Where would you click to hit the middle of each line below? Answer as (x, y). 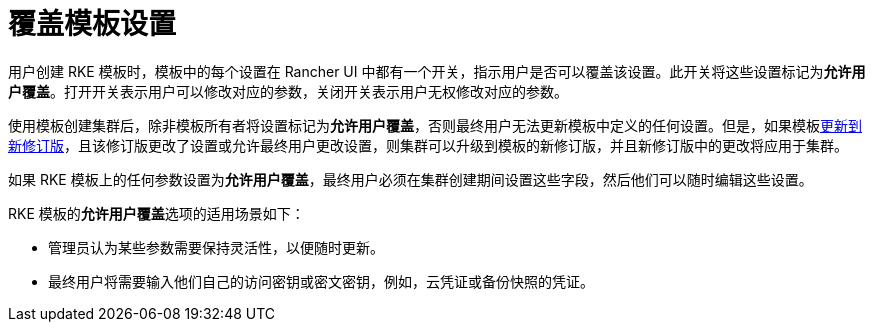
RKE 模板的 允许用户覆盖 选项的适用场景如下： (156, 213)
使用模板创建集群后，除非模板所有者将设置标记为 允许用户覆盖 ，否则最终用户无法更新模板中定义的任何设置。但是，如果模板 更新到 (435, 125)
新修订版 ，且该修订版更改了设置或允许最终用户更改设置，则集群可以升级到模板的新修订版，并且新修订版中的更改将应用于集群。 (428, 145)
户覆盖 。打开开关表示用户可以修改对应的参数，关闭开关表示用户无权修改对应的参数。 (288, 91)
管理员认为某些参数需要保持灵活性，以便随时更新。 (216, 247)
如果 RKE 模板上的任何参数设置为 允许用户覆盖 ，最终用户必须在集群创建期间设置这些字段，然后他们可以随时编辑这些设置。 (410, 179)
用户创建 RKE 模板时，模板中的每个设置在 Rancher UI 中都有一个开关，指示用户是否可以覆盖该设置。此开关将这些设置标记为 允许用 (437, 71)
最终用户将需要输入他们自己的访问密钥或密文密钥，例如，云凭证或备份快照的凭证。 (321, 281)
